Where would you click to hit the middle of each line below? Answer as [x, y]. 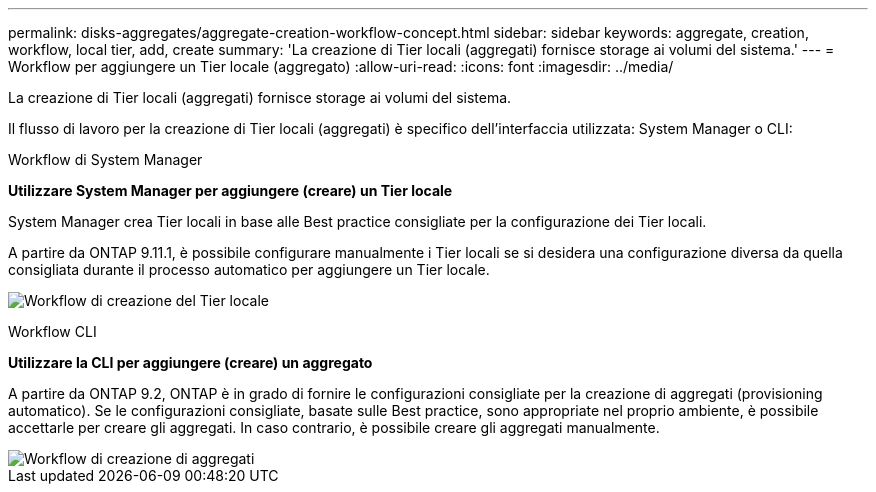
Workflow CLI [52, 331]
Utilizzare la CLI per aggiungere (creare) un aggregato [190, 362]
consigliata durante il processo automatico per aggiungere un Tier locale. [249, 269]
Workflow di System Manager [105, 159]
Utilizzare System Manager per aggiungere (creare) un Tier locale [230, 190]
